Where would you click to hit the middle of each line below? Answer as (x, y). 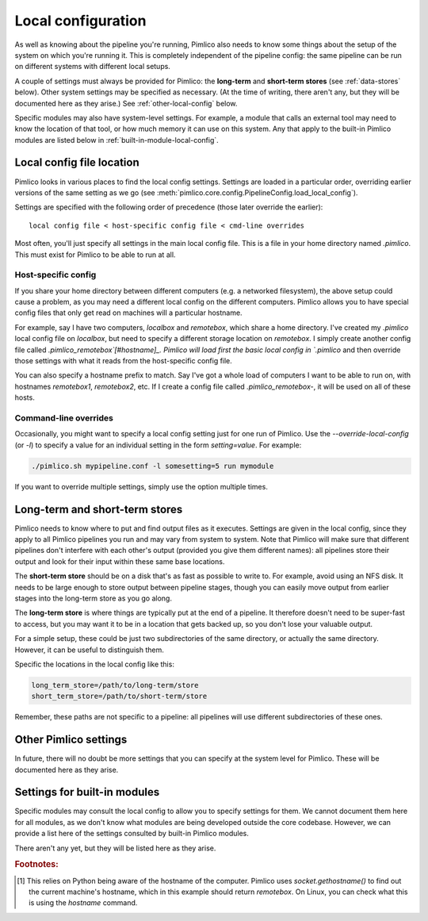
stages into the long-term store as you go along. (93, 598)
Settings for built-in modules (87, 792)
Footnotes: (36, 865)
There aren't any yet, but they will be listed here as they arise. (115, 848)
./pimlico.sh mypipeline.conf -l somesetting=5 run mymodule (153, 466)
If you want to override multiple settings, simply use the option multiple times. (141, 486)
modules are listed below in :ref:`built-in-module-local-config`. (117, 140)
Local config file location (77, 163)
